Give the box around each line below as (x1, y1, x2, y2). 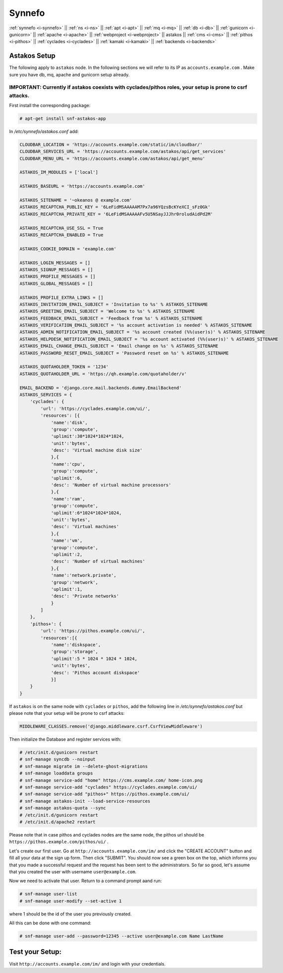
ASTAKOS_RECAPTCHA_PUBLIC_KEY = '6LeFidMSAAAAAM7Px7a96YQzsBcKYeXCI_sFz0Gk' (19, 204, 211, 210)
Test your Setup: (9, 948, 62, 956)
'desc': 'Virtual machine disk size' (51, 447, 143, 453)
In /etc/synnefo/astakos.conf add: (9, 128, 79, 134)
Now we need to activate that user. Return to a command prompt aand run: (9, 878, 162, 884)
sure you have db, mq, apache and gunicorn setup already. (9, 71, 130, 77)
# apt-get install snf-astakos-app (19, 116, 106, 121)
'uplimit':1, (51, 586, 83, 592)
